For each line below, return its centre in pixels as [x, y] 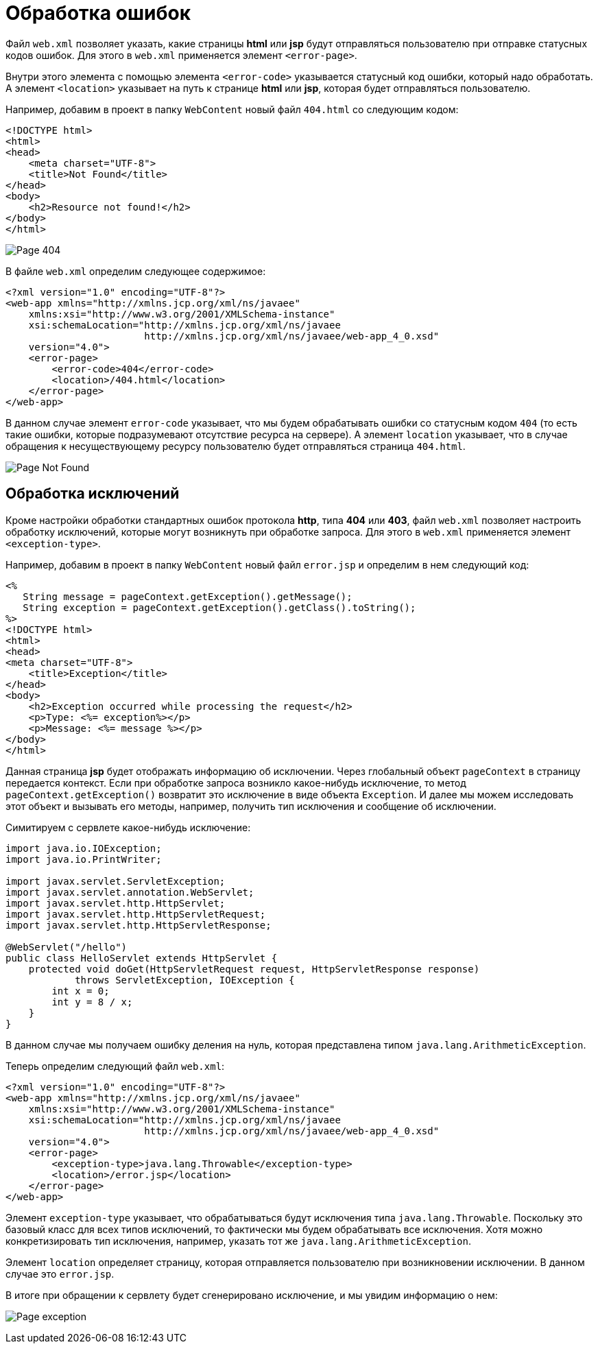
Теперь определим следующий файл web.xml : [115, 1066]
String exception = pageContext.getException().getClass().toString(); [219, 607]
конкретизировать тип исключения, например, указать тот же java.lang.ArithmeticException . [238, 1241]
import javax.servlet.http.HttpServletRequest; [136, 914]
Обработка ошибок [98, 13]
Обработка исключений [93, 494]
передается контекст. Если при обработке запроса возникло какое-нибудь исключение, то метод [236, 783]
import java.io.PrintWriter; [84, 859]
